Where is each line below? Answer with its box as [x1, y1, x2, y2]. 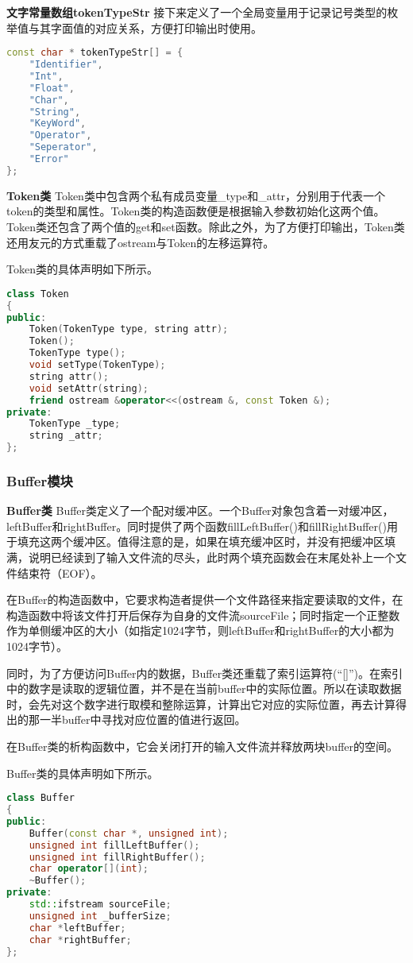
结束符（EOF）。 [17, 564, 102, 581]
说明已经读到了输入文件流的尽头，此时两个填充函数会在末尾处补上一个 [28, 549, 396, 566]
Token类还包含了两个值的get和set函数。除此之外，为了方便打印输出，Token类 [6, 219, 405, 234]
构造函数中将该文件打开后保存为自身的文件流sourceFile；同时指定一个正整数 [6, 606, 400, 623]
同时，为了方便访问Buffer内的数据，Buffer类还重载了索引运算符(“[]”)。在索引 [6, 664, 403, 681]
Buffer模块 [6, 470, 73, 490]
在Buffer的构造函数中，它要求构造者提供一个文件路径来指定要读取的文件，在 [6, 591, 403, 608]
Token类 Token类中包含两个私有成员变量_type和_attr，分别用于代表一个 [6, 187, 386, 203]
